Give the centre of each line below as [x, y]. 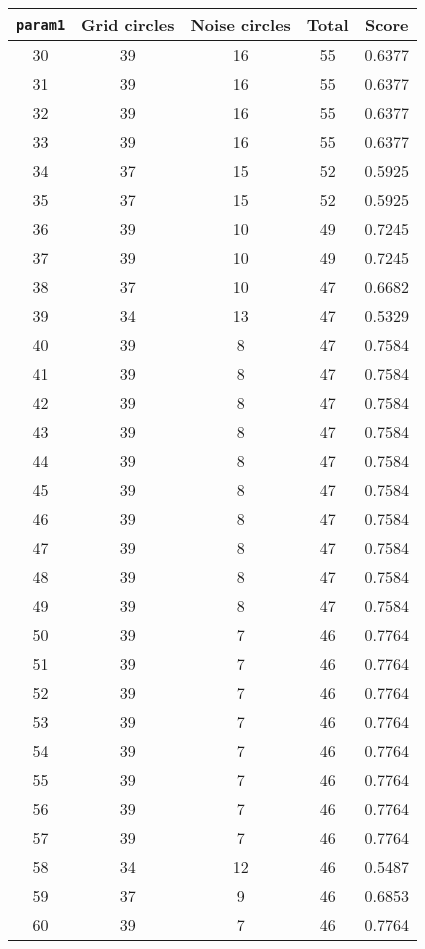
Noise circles [240, 24]
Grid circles [128, 24]
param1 [41, 24]
